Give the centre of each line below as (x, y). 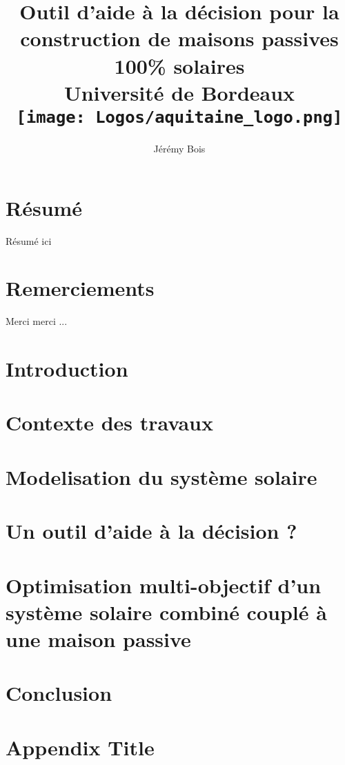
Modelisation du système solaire (161, 476)
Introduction (67, 369)
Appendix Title (80, 747)
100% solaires (179, 65)
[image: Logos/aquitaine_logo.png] (179, 117)
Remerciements (80, 288)
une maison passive (98, 638)
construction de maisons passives (179, 38)
